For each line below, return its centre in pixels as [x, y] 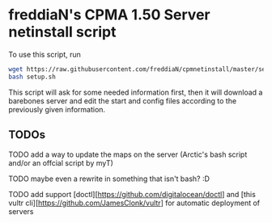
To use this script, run [45, 54]
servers [21, 211]
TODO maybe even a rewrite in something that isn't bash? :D [109, 179]
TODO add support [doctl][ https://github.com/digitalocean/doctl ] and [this [132, 194]
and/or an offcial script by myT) [61, 162]
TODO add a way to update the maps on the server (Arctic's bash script [128, 154]
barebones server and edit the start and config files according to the [123, 101]
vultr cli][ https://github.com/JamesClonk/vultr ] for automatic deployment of [134, 203]
